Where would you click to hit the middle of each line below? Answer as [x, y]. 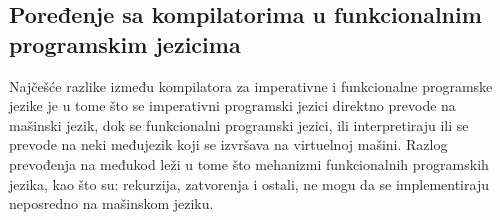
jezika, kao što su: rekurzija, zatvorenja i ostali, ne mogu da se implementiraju [249, 183]
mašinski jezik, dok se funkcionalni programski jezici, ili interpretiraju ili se [239, 124]
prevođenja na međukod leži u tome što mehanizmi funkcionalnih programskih [249, 163]
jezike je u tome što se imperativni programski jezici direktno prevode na [232, 105]
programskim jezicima [125, 43]
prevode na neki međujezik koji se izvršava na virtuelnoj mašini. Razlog [228, 144]
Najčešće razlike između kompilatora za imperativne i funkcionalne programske [251, 85]
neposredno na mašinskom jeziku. [111, 203]
